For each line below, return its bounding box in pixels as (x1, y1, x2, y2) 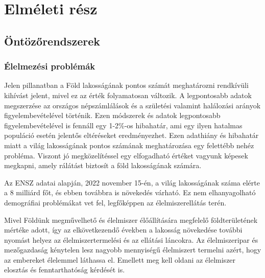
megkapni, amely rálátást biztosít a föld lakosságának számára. (4, 160, 202, 171)
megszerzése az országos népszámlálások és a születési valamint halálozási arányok (4, 100, 261, 110)
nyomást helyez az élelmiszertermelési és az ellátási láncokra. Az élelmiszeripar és (4, 234, 258, 245)
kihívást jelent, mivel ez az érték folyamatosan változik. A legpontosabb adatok (4, 89, 252, 100)
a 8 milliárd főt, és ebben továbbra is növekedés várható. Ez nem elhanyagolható (4, 187, 256, 198)
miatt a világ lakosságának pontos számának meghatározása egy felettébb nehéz (4, 140, 254, 150)
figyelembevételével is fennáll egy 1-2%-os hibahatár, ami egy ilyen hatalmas (4, 120, 243, 130)
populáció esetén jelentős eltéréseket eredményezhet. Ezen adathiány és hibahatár (4, 130, 259, 141)
